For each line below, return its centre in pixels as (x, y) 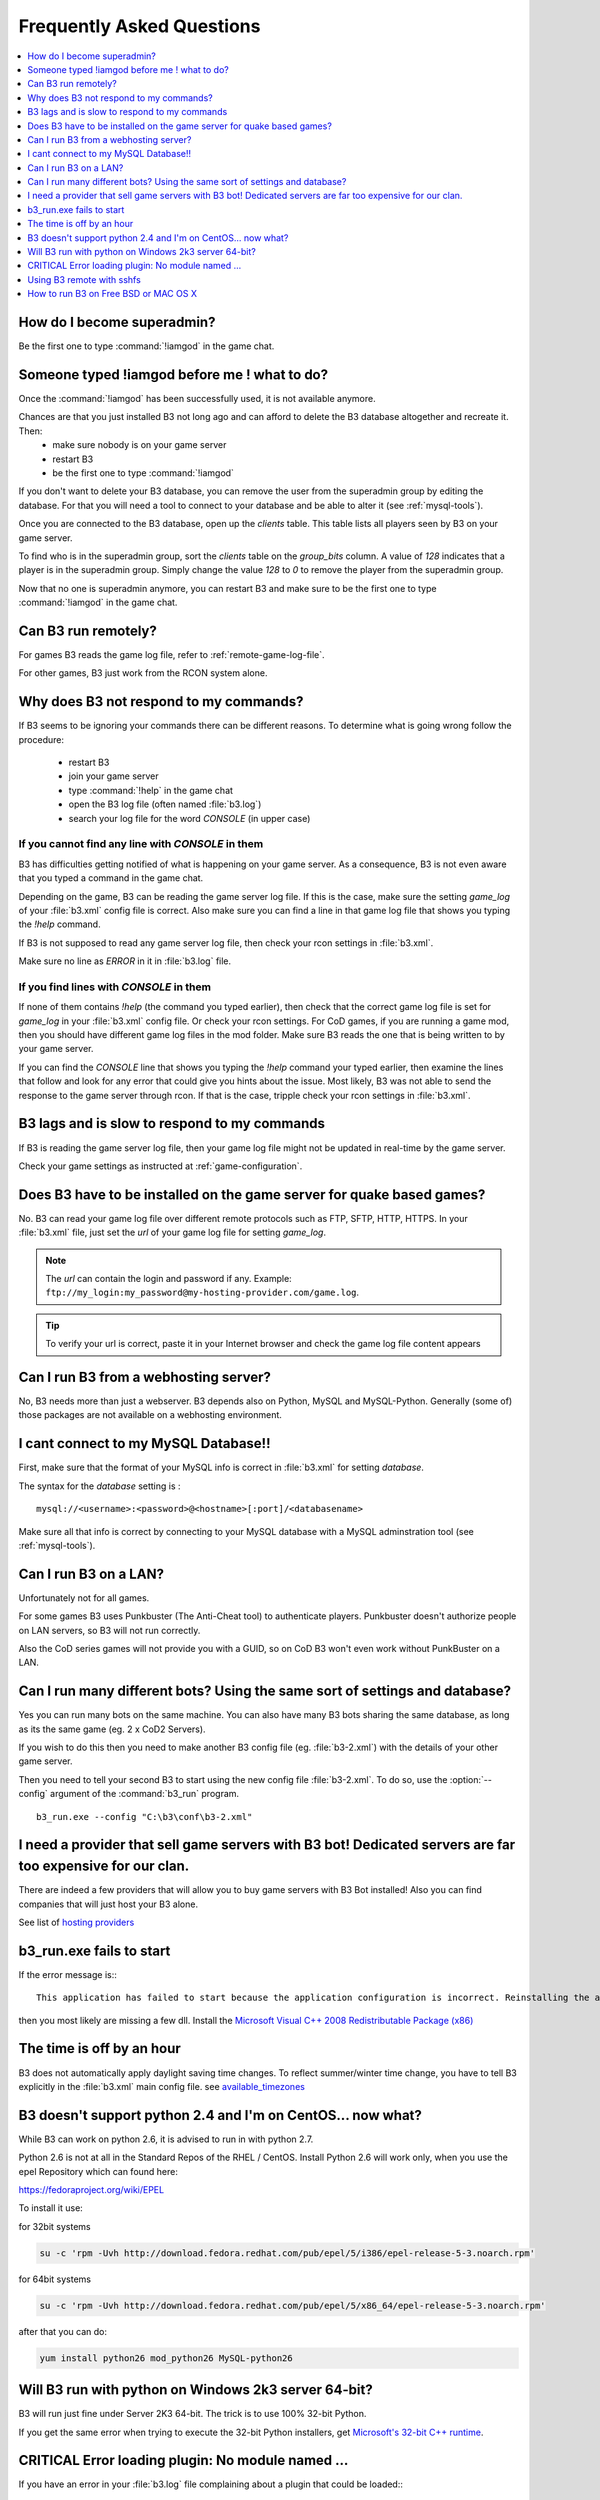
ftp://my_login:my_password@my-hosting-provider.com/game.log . (202, 1292)
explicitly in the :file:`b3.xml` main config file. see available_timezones (161, 2086)
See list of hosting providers (76, 1922)
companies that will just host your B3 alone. (108, 1904)
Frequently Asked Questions (139, 26)
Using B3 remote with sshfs (84, 279)
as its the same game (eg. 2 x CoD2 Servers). (112, 1729)
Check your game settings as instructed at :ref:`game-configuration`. (160, 1166)
